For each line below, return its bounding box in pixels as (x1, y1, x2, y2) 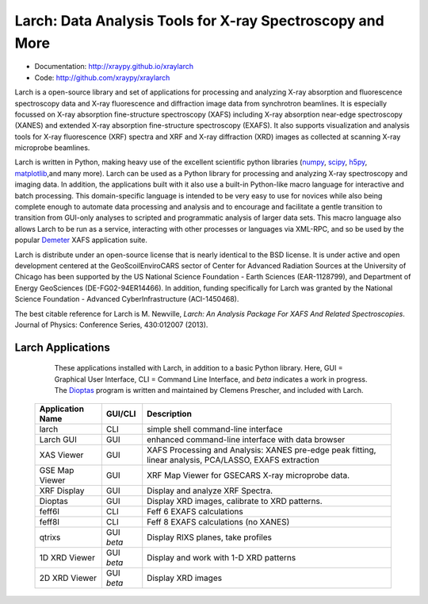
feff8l (39, 516, 59, 527)
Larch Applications (14, 340, 110, 354)
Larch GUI (39, 433, 77, 444)
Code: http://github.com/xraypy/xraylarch (34, 72, 170, 83)
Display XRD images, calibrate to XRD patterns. (147, 495, 323, 506)
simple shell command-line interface (147, 423, 283, 434)
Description (147, 408, 192, 419)
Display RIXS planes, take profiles (147, 532, 273, 543)
